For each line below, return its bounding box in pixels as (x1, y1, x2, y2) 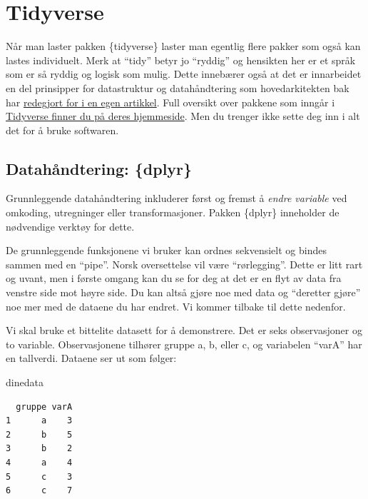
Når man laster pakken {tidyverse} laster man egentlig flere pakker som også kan (6, 39, 361, 54)
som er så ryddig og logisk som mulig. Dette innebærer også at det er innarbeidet (6, 66, 362, 81)
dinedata (6, 375, 44, 390)
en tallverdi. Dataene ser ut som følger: (6, 351, 177, 366)
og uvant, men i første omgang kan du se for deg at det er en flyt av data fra (6, 271, 342, 286)
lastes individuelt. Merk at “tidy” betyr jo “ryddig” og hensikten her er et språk (6, 52, 356, 67)
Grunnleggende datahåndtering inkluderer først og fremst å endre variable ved (6, 191, 347, 206)
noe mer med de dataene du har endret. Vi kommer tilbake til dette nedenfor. (6, 298, 346, 313)
